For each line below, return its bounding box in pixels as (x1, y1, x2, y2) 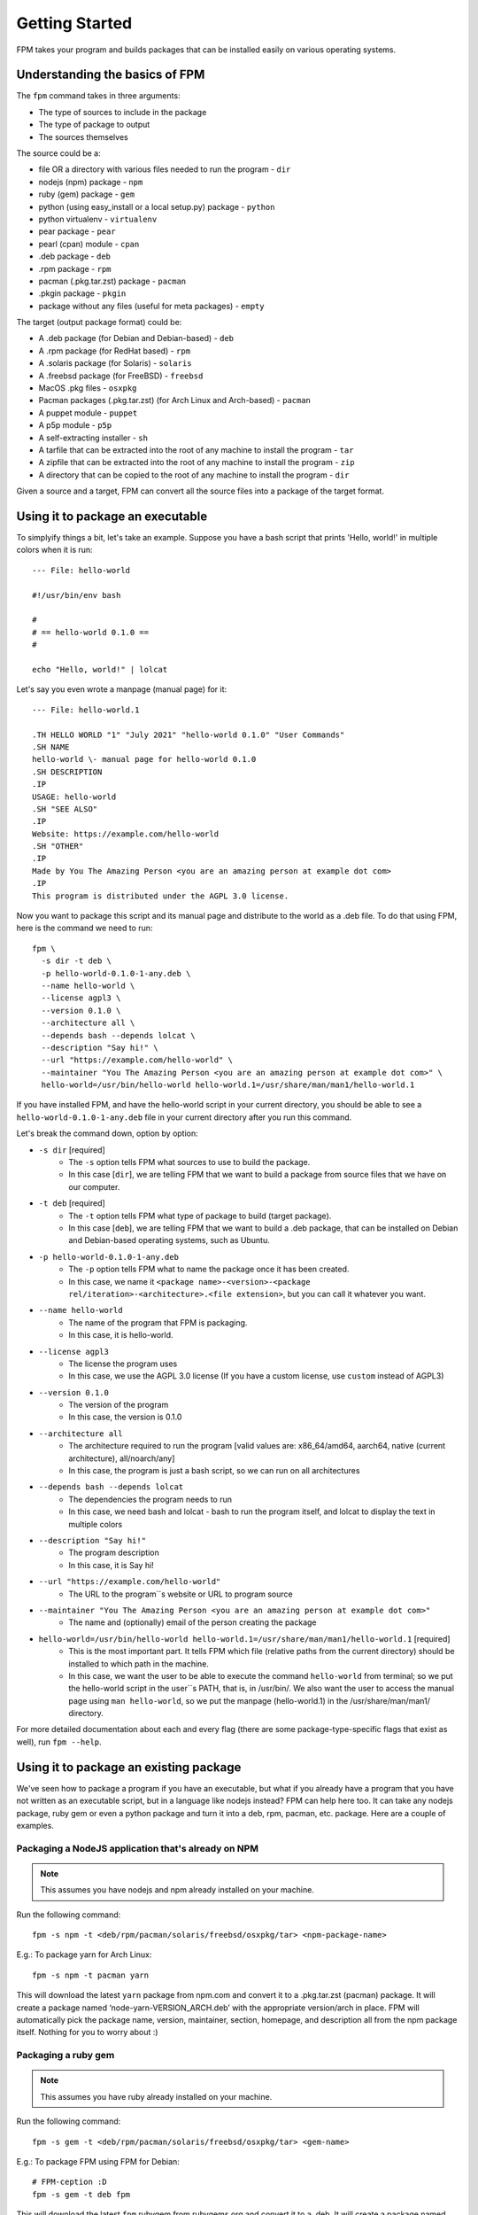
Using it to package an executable (16, 509, 208, 524)
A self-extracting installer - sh (38, 432, 148, 443)
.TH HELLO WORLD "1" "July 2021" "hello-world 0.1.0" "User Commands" (32, 729, 345, 740)
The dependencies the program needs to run (68, 1494, 233, 1504)
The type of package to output (38, 120, 150, 130)
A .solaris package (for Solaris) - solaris (38, 358, 192, 369)
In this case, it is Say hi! (68, 1559, 154, 1570)
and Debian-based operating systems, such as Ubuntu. (68, 1235, 270, 1246)
